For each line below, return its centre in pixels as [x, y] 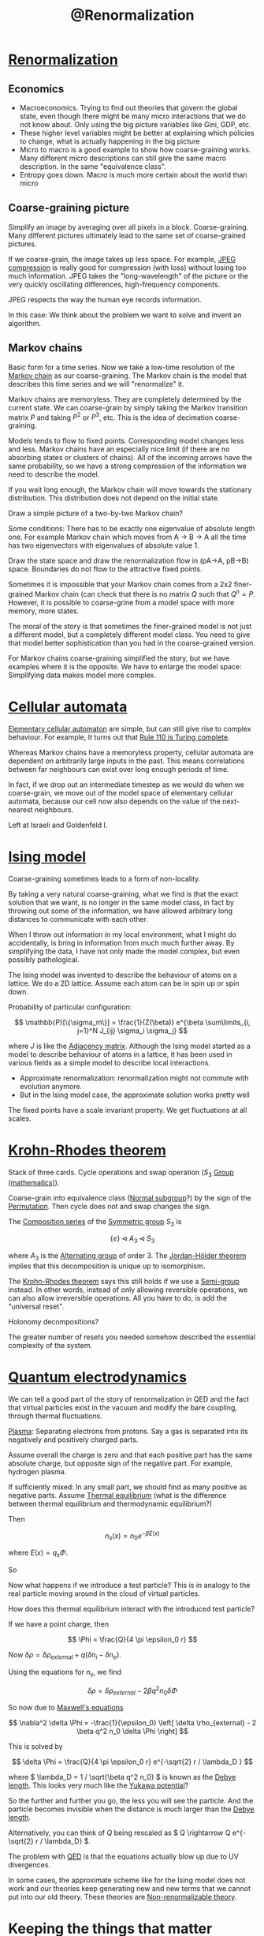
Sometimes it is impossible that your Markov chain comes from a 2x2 [120, 584]
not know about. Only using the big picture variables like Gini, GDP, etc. [135, 124]
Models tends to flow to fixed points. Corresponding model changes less [126, 441]
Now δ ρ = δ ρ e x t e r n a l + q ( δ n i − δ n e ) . [65, 1656]
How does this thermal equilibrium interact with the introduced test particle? [131, 1609]
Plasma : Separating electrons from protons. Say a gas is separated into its [128, 1431]
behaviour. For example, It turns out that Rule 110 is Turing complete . [119, 737]
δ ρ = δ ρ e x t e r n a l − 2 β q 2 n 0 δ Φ [132, 1691]
